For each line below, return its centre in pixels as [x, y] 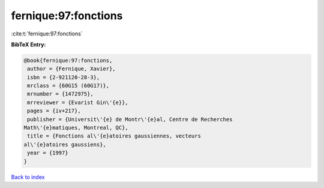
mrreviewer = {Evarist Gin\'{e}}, [78, 102]
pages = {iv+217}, [54, 111]
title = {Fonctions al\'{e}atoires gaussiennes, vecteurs [114, 136]
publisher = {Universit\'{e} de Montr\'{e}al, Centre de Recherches [130, 119]
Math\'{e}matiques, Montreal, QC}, [76, 128]
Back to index [28, 177]
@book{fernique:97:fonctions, [68, 60]
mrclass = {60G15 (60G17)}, [68, 86]
